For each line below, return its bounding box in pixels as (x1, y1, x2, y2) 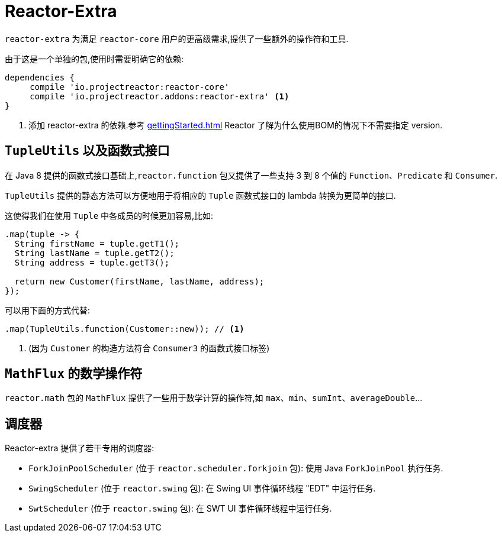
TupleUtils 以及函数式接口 (5, 143, 170, 158)
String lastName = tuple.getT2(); (14, 248, 175, 258)
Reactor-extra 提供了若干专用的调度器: (5, 443, 155, 454)
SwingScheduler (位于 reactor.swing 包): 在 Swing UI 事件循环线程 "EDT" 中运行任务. (28, 483, 376, 494)
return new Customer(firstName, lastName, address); (14, 276, 265, 286)
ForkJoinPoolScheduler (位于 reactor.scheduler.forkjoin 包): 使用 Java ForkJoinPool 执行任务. (28, 463, 443, 474)
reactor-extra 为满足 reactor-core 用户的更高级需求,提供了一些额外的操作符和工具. (5, 33, 349, 44)
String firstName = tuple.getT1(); (14, 238, 180, 248)
